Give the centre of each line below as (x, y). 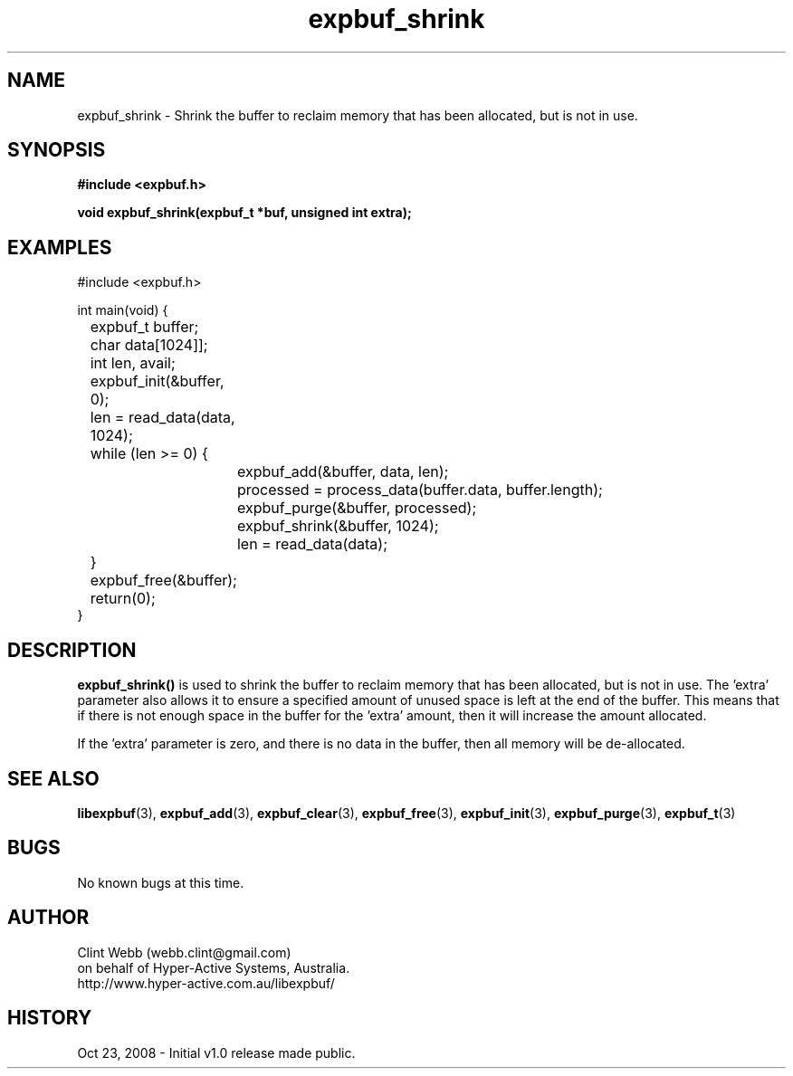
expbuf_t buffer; (144, 327)
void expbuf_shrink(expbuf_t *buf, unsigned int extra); (244, 213)
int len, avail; (133, 363)
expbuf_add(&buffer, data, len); (343, 472)
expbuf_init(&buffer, (157, 381)
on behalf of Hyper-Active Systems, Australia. (214, 967)
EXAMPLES (60, 247)
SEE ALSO (53, 778)
